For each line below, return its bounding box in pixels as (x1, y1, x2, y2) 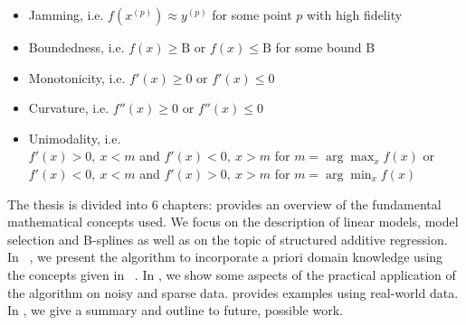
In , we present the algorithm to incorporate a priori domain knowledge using (7, 247, 443, 266)
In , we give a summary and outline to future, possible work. (7, 301, 343, 320)
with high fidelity (307, 5, 403, 23)
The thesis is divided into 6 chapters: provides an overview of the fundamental (7, 194, 442, 213)
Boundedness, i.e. (28, 38, 125, 56)
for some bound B (275, 38, 376, 56)
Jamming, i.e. (28, 5, 104, 23)
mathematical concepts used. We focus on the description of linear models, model (7, 212, 459, 231)
